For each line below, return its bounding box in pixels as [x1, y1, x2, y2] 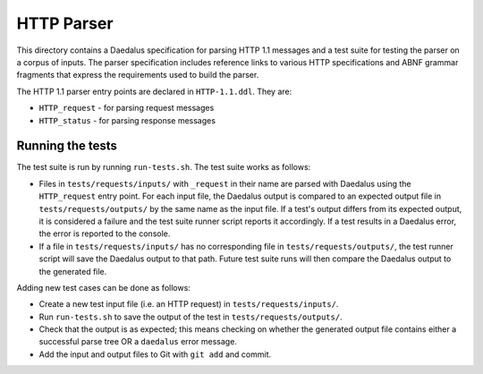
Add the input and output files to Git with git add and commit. [38, 349, 272, 360]
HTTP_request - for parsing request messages [38, 103, 215, 114]
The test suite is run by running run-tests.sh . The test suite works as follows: [16, 162, 311, 173]
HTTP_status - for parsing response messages [38, 115, 216, 125]
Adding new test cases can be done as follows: [16, 282, 191, 293]
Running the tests [16, 139, 118, 154]
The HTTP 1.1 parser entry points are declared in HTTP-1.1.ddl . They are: [16, 86, 292, 97]
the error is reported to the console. [38, 228, 171, 239]
